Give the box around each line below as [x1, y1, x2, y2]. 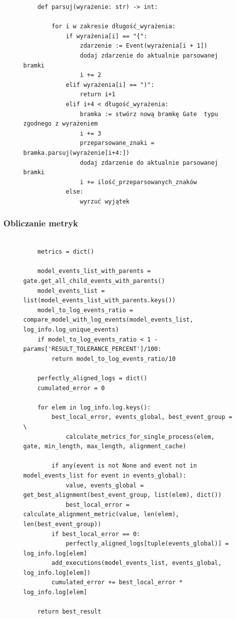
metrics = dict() [37, 248, 94, 256]
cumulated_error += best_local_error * [51, 579, 183, 586]
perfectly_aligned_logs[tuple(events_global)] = [65, 540, 229, 548]
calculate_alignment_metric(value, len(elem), [23, 511, 179, 518]
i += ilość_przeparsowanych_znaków [80, 178, 197, 186]
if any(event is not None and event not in [51, 462, 197, 470]
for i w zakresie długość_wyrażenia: [51, 23, 176, 30]
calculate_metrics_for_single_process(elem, [65, 433, 215, 440]
